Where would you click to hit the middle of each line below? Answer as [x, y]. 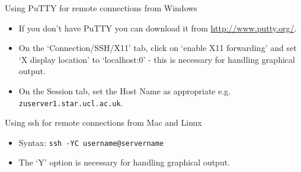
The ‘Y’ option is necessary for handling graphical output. [124, 162]
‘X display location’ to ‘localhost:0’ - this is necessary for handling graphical [157, 59]
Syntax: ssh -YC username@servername [91, 142]
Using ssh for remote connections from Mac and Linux [103, 122]
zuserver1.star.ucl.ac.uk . [71, 102]
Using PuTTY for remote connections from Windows [101, 8]
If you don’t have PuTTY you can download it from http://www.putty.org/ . [158, 28]
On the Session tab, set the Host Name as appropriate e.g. [125, 90]
